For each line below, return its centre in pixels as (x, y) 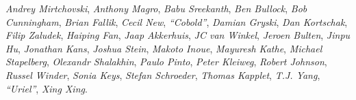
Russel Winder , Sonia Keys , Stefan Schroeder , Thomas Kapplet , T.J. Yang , (163, 74)
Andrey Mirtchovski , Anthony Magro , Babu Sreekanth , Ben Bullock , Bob (156, 8)
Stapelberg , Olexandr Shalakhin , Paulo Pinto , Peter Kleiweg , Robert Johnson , (166, 62)
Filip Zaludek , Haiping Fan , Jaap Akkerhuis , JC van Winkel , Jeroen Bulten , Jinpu (178, 35)
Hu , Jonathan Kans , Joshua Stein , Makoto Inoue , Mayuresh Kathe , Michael (164, 48)
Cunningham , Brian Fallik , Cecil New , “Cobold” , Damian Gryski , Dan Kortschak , (177, 21)
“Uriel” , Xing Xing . (47, 88)
